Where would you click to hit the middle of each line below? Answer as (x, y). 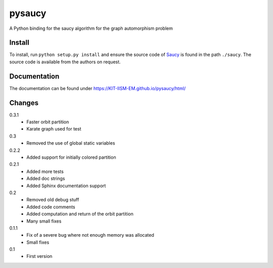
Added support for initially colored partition (71, 157)
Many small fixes (44, 221)
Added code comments (51, 207)
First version (39, 256)
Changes (24, 103)
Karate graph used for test (54, 129)
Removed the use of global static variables (71, 143)
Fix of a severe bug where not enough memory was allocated (90, 235)
